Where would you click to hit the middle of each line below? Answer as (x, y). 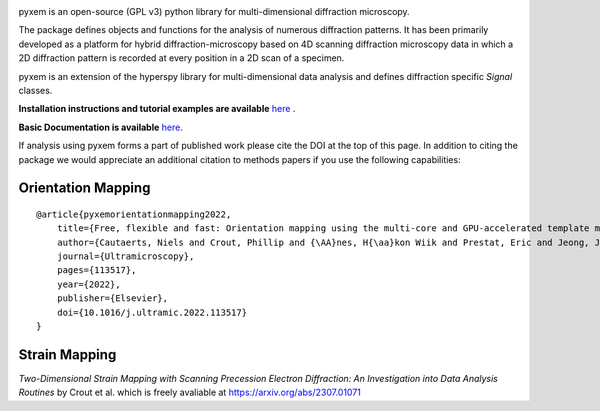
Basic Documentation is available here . (101, 127)
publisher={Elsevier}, (112, 298)
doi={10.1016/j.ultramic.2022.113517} (152, 312)
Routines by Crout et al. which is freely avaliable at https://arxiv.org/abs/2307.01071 (190, 392)
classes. (35, 90)
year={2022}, (88, 284)
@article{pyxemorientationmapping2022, (134, 214)
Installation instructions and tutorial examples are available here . (157, 109)
